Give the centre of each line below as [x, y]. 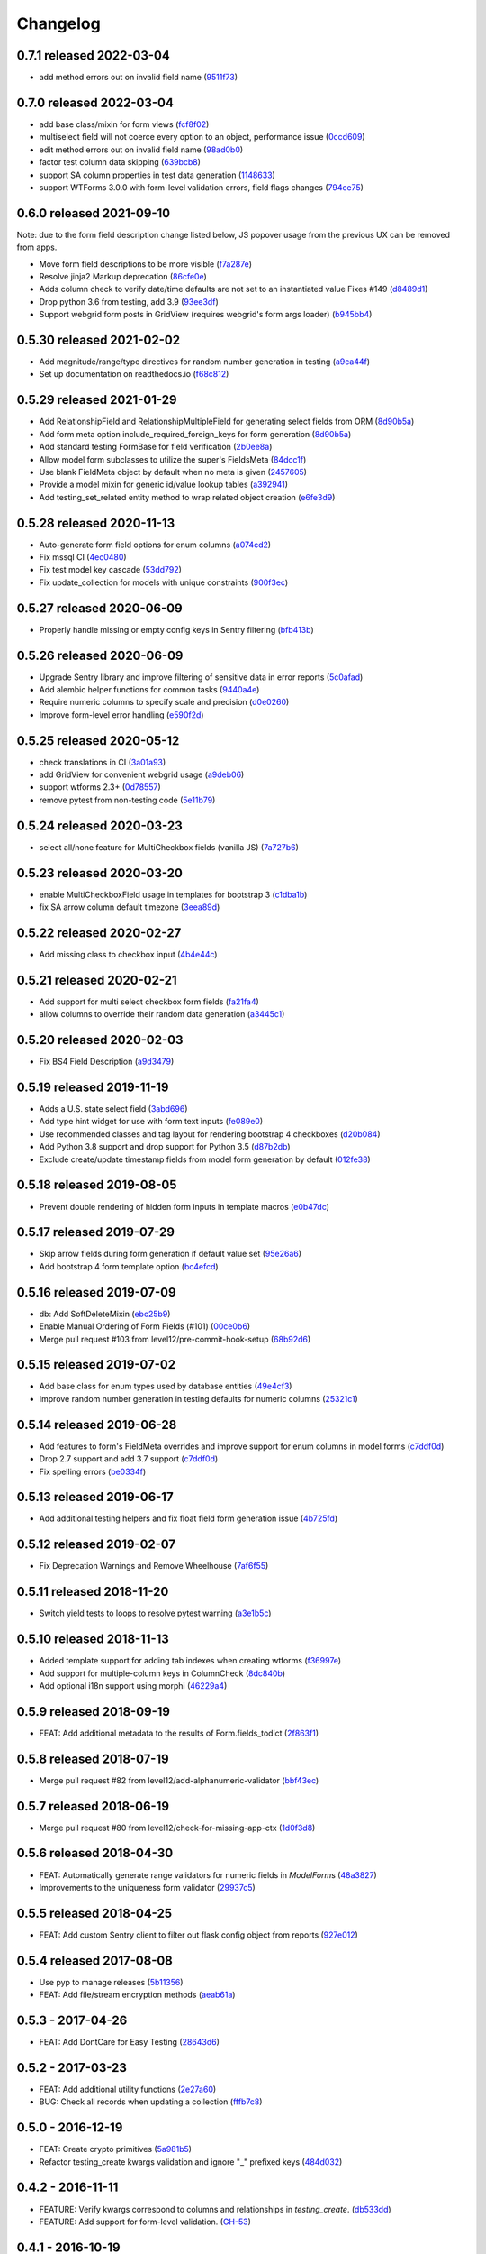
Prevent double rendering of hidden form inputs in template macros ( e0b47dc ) [184, 1206]
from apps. [37, 247]
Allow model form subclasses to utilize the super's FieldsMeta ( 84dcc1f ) [173, 459]
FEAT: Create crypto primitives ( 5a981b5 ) [116, 2149]
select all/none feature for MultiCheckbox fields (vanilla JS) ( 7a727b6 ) [169, 847]
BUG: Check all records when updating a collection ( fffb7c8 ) [151, 2102]
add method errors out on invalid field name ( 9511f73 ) [139, 78]
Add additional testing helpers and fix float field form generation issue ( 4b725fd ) [189, 1518]
